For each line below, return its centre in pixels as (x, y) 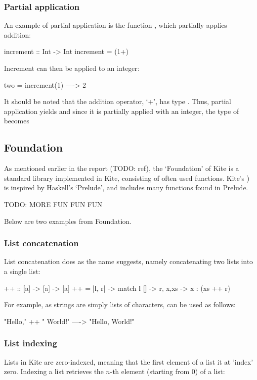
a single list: (22, 271)
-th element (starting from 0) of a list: (168, 371)
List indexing (31, 343)
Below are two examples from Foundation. (68, 221)
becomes (17, 121)
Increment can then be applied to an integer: (72, 68)
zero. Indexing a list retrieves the (54, 371)
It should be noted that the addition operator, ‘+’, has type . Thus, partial (118, 101)
